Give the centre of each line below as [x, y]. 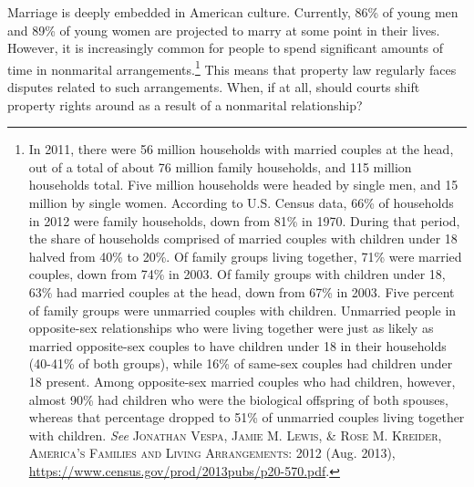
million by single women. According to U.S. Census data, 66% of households [241, 202]
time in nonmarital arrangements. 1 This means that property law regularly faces [232, 67]
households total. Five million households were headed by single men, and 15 [243, 185]
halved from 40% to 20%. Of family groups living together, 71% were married [245, 256]
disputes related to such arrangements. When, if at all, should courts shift [214, 87]
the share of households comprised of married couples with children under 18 [243, 238]
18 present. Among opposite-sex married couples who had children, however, [242, 381]
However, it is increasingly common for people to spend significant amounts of [226, 48]
